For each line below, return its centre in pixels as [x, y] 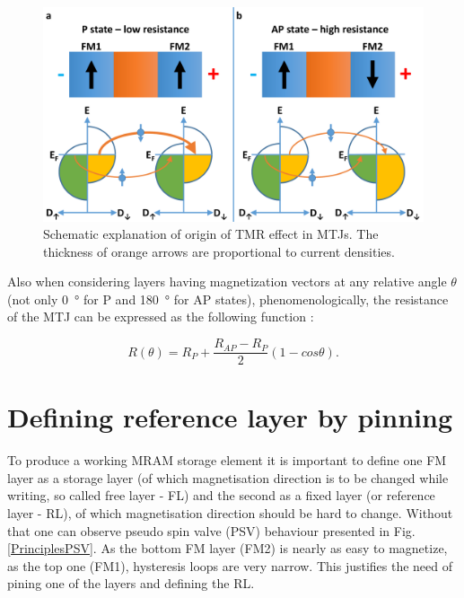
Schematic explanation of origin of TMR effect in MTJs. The [211, 234]
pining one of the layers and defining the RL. [131, 583]
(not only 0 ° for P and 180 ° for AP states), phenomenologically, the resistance [228, 299]
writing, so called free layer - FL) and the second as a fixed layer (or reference [221, 495]
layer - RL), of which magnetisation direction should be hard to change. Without [230, 513]
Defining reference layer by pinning [230, 417]
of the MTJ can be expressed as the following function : [161, 317]
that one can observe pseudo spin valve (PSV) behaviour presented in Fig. [211, 530]
